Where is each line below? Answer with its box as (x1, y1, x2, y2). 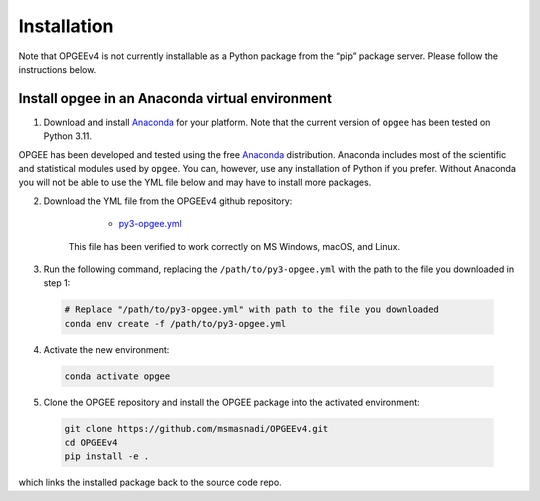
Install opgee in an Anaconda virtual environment (18, 90, 332, 107)
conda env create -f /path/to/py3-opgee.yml (64, 318, 287, 329)
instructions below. (18, 63, 97, 75)
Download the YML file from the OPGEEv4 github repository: (43, 195, 293, 207)
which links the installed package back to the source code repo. (18, 476, 282, 489)
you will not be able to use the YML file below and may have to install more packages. (18, 176, 372, 189)
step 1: (43, 277, 71, 289)
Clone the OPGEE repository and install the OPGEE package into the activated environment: (43, 396, 420, 408)
